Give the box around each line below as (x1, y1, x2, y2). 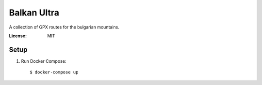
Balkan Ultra (9, 7, 59, 18)
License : (9, 33, 27, 39)
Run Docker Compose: (21, 58, 66, 64)
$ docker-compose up (30, 70, 79, 75)
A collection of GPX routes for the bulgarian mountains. (9, 24, 120, 30)
